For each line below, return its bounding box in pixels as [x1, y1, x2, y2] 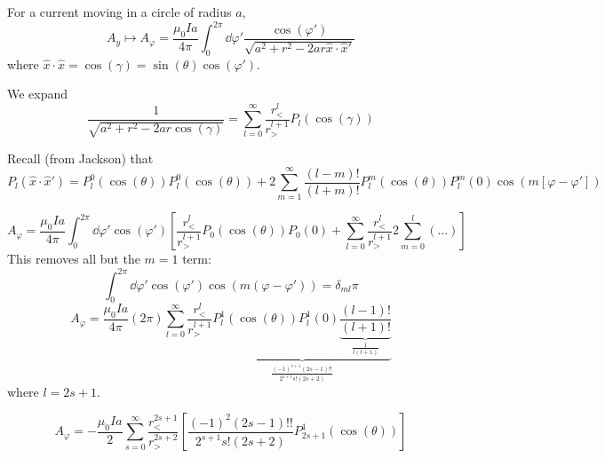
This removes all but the [7, 249, 140, 268]
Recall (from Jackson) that [7, 148, 154, 167]
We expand [7, 84, 68, 103]
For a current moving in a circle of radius [7, 3, 232, 20]
